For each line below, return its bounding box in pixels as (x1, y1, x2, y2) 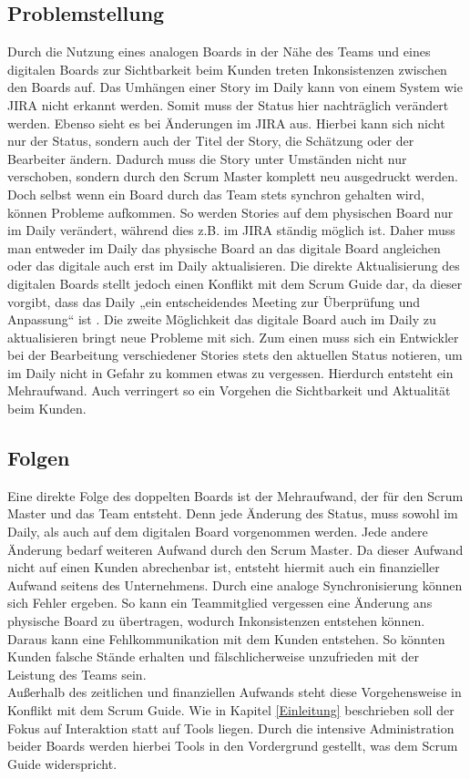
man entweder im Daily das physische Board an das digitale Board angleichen (7, 238, 441, 257)
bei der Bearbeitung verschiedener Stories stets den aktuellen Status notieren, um (7, 345, 463, 364)
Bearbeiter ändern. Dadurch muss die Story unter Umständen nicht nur (7, 149, 407, 168)
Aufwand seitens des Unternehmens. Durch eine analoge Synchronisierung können (7, 575, 463, 594)
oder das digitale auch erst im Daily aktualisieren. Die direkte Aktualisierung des (7, 256, 460, 275)
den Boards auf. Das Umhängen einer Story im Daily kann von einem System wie (7, 77, 463, 97)
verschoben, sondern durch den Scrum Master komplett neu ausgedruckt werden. (7, 167, 458, 186)
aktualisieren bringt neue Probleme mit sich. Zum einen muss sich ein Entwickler (7, 327, 459, 346)
